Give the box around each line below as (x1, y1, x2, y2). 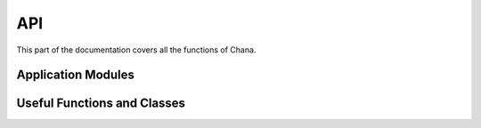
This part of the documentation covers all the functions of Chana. (16, 44, 257, 55)
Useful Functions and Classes (16, 96, 186, 111)
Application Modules (16, 68, 135, 83)
